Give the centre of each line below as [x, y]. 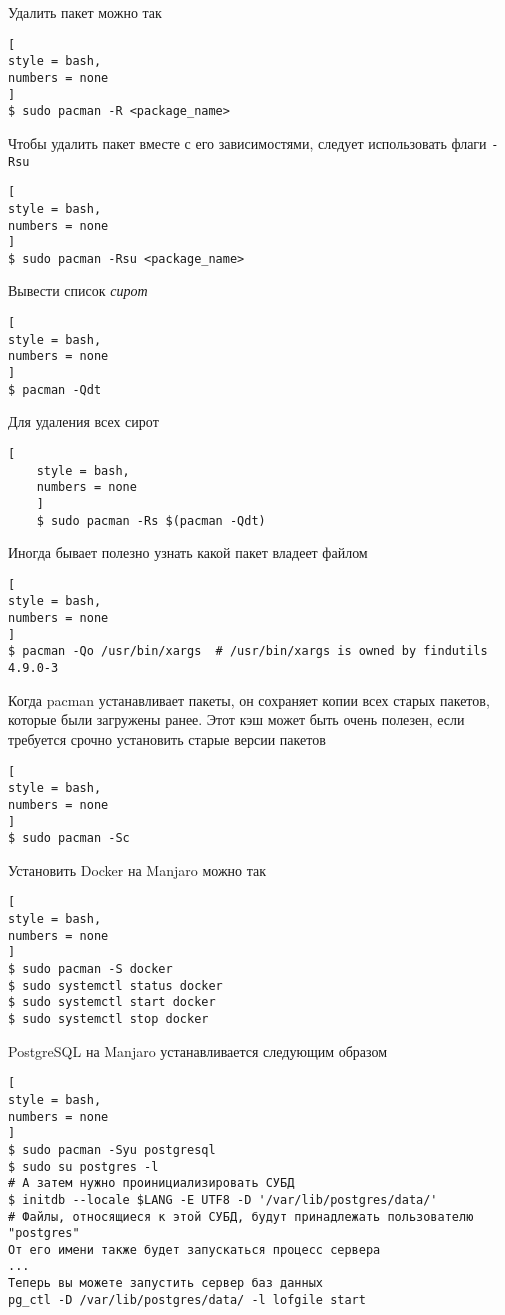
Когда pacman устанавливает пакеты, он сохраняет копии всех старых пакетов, [249, 699]
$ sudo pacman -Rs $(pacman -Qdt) [151, 520]
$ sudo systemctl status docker [115, 985]
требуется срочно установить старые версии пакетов [167, 738]
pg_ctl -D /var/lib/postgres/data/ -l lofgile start [187, 1299]
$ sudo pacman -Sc [69, 838]
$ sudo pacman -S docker [90, 969]
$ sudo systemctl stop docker [108, 1019]
